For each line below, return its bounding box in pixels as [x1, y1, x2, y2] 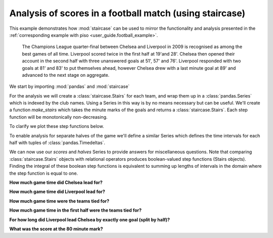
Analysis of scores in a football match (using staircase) [9, 8, 246, 19]
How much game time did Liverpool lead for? [9, 188, 106, 195]
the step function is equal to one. [9, 170, 78, 176]
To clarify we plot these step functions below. [9, 123, 104, 129]
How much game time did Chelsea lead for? [9, 179, 103, 185]
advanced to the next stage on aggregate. [22, 72, 110, 78]
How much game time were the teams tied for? [9, 198, 110, 204]
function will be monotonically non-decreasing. [9, 114, 108, 120]
